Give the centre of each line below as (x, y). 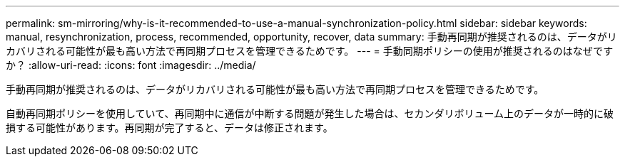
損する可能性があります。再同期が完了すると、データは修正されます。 (169, 128)
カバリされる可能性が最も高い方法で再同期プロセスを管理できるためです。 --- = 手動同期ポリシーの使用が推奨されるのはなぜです (310, 51)
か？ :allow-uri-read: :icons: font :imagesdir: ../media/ (131, 65)
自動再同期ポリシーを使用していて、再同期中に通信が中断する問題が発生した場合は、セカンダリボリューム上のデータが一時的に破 (310, 113)
